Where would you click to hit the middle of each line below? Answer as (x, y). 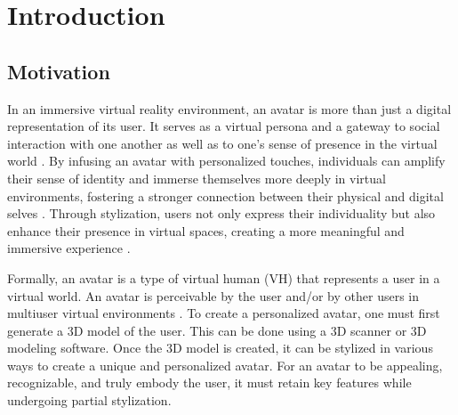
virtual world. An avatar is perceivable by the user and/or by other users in (213, 295)
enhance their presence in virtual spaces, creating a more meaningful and (206, 230)
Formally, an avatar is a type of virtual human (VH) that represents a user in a (224, 277)
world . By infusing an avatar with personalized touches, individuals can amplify (226, 161)
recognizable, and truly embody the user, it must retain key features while (209, 382)
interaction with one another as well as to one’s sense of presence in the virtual (222, 143)
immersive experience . (69, 248)
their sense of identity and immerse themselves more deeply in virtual (197, 178)
